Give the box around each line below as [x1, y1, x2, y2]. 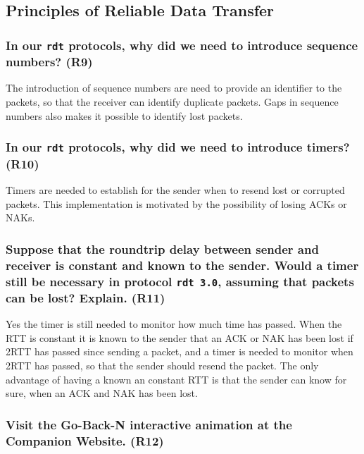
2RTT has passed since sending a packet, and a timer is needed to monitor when [6, 344, 353, 359]
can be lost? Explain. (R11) [6, 289, 165, 306]
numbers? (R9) [6, 53, 93, 70]
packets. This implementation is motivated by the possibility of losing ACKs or [6, 196, 347, 211]
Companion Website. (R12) [6, 431, 164, 449]
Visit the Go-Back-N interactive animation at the [6, 415, 292, 433]
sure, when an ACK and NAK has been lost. [6, 386, 198, 400]
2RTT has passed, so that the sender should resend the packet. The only [6, 358, 319, 373]
